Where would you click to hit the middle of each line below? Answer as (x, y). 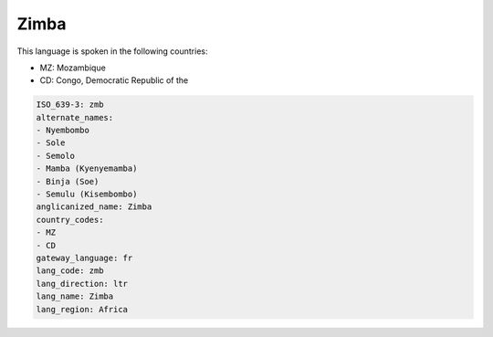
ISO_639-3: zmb (70, 105)
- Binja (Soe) (68, 181)
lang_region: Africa (82, 309)
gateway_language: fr (84, 258)
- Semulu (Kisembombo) (87, 195)
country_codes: (70, 220)
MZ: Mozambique (73, 68)
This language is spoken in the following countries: (112, 51)
